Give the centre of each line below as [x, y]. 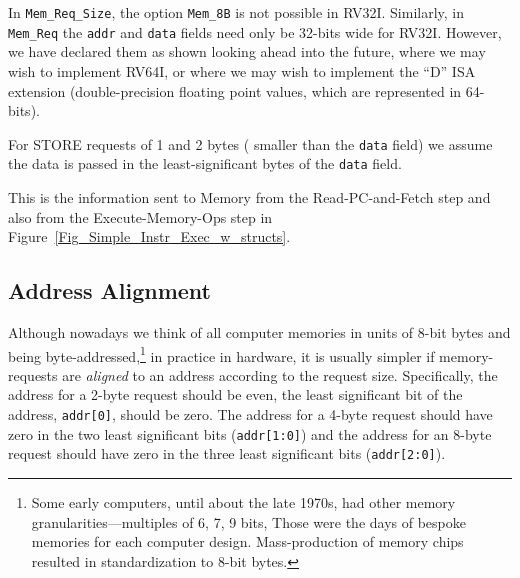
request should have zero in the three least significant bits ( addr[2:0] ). [227, 453]
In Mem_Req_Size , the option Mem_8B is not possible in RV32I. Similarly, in [236, 12]
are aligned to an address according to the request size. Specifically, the [280, 374]
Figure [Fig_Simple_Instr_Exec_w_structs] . [149, 236]
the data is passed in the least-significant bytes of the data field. [205, 163]
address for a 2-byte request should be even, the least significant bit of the [235, 394]
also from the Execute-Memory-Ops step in [140, 216]
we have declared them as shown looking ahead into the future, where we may [247, 51]
